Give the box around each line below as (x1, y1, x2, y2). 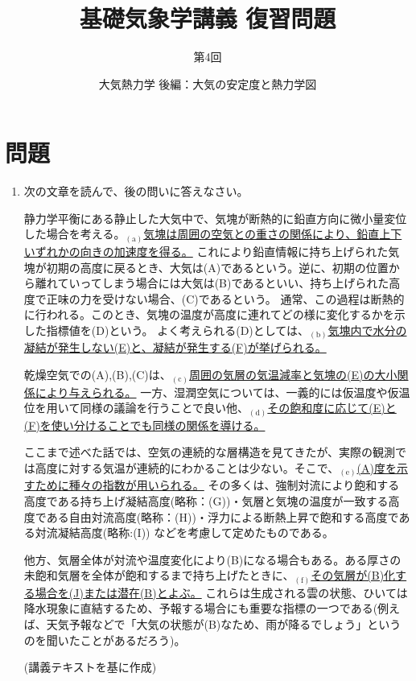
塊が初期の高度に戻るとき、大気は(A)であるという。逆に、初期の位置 (23, 258, 389, 275)
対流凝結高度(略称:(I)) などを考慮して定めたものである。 (35, 524, 334, 541)
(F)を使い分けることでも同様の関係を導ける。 (23, 416, 266, 433)
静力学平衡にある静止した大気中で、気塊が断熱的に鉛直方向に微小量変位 (23, 209, 407, 226)
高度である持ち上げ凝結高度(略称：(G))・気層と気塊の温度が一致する (23, 492, 389, 509)
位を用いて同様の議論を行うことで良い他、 (23, 399, 249, 416)
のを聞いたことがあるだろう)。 (23, 631, 186, 648)
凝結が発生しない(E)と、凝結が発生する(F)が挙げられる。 (23, 339, 327, 356)
